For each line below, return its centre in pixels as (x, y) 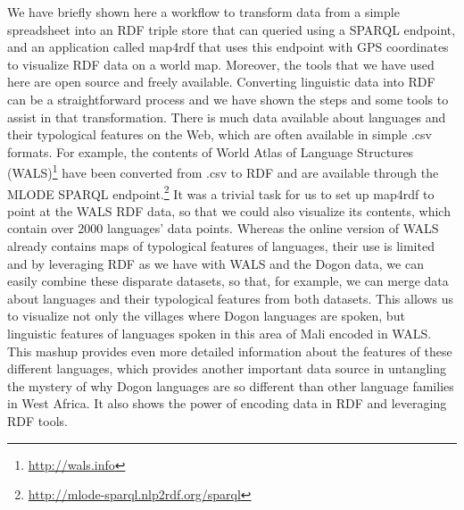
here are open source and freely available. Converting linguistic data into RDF (221, 82)
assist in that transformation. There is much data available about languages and (227, 117)
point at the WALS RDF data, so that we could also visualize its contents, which (229, 210)
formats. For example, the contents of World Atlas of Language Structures (211, 151)
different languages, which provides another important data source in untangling (227, 368)
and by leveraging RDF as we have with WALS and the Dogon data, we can (215, 263)
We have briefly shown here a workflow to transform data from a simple (203, 12)
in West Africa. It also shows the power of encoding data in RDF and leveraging (227, 403)
